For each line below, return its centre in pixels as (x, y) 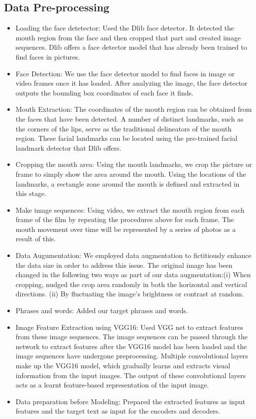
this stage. (31, 193)
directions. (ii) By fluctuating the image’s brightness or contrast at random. (130, 294)
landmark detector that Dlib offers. (68, 147)
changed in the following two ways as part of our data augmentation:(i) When (133, 274)
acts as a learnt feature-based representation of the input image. (112, 385)
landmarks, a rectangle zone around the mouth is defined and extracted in (128, 183)
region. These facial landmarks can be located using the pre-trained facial (127, 138)
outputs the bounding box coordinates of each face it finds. (104, 92)
